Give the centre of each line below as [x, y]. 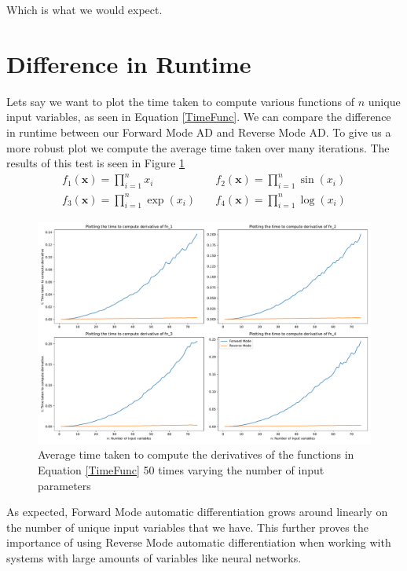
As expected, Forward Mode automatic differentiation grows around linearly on [197, 512]
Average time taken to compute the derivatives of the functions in [196, 454]
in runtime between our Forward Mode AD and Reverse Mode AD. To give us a [199, 132]
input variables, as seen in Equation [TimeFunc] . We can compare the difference [199, 117]
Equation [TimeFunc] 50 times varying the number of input [181, 469]
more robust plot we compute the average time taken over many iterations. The [198, 147]
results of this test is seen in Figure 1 [96, 163]
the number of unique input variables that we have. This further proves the [187, 527]
